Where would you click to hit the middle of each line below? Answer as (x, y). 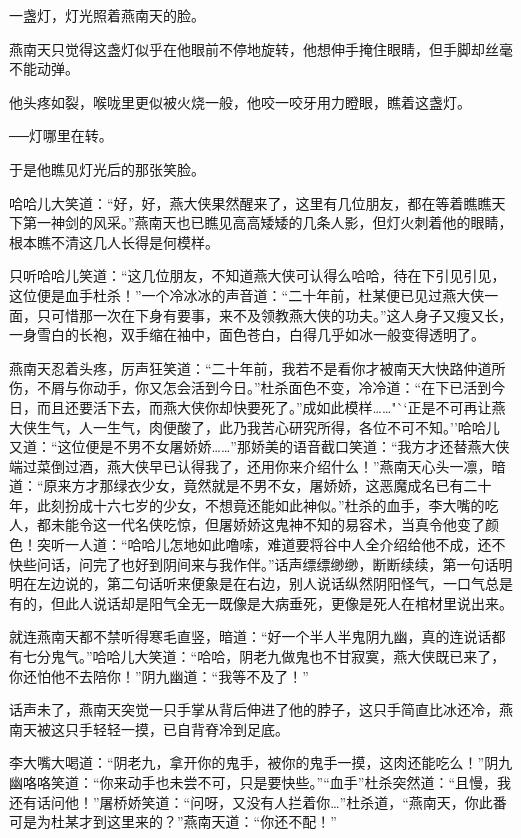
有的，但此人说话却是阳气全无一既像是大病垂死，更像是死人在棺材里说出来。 (261, 602)
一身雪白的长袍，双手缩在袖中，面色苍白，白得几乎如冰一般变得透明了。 (247, 334)
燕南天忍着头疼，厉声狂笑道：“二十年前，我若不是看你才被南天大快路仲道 (250, 367)
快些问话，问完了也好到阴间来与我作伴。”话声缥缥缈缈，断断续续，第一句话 (254, 563)
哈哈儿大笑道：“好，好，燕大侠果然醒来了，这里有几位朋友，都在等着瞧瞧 (250, 202)
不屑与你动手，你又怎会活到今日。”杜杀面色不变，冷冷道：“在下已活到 (264, 387)
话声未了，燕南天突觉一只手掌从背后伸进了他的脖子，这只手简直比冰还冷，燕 (261, 709)
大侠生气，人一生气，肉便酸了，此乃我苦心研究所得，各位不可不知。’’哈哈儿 (254, 426)
